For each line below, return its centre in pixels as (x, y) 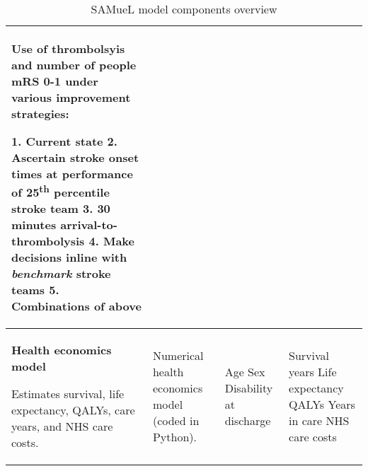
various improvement (71, 97)
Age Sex (245, 372)
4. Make (111, 241)
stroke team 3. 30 (61, 209)
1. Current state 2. (64, 141)
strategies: (40, 114)
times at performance (72, 174)
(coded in (176, 421)
